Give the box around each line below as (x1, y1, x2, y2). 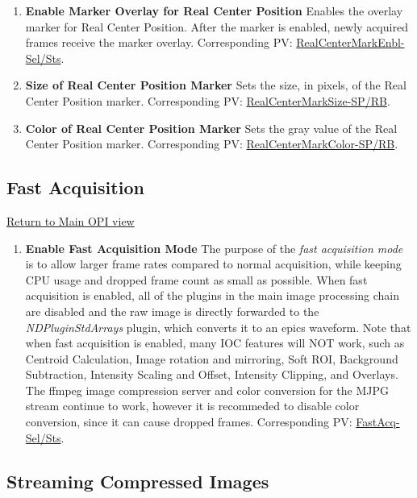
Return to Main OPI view (6, 212, 135, 229)
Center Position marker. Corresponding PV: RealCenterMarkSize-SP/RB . (25, 92, 390, 109)
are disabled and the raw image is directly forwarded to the (25, 302, 319, 319)
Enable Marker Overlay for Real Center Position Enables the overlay (25, 2, 403, 19)
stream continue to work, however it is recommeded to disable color (25, 397, 360, 414)
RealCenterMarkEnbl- (296, 34, 405, 51)
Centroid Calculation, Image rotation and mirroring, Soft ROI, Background (25, 350, 398, 367)
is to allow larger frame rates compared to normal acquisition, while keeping (25, 255, 402, 272)
